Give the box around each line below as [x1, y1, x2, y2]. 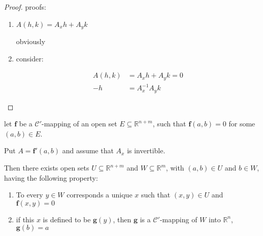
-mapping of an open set [42, 118, 117, 129]
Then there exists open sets [4, 162, 89, 173]
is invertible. [127, 145, 166, 156]
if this [16, 214, 35, 224]
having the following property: [4, 172, 98, 183]
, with [166, 162, 184, 173]
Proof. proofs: [4, 2, 46, 12]
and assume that [62, 145, 114, 156]
